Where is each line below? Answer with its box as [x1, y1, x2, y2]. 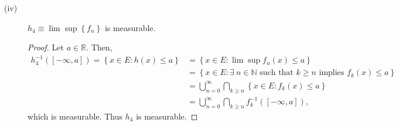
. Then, [86, 41, 112, 53]
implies [319, 69, 345, 77]
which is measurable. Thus [28, 110, 123, 122]
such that [260, 69, 294, 77]
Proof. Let [28, 41, 64, 53]
